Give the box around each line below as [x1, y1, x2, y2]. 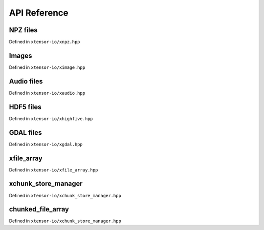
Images [9, 51, 32, 60]
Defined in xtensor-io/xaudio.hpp [9, 90, 86, 96]
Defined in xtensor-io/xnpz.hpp [9, 39, 80, 45]
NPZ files [9, 26, 38, 34]
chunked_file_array [9, 205, 69, 213]
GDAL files [9, 128, 42, 137]
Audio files [9, 77, 43, 85]
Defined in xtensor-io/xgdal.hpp [9, 141, 83, 147]
